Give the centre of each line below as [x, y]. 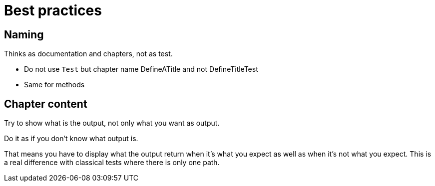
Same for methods [54, 85]
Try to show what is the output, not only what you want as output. [112, 123]
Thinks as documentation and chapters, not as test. [88, 54]
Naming [24, 34]
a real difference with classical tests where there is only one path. [112, 163]
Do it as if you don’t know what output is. [71, 139]
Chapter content [46, 104]
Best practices [53, 10]
